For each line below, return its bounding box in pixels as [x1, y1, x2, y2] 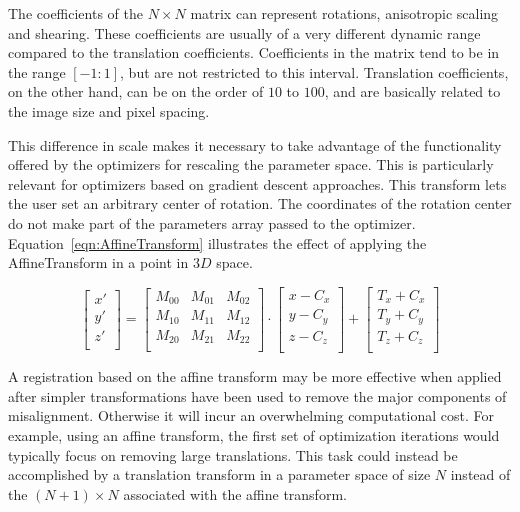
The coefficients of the [8, 3, 143, 23]
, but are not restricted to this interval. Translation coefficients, [120, 61, 509, 82]
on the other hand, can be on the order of [8, 81, 264, 102]
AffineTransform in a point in [8, 252, 189, 273]
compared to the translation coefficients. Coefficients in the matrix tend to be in [8, 42, 500, 63]
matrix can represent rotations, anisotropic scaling [190, 3, 499, 23]
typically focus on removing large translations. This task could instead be [8, 444, 458, 465]
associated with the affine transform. [123, 483, 347, 504]
